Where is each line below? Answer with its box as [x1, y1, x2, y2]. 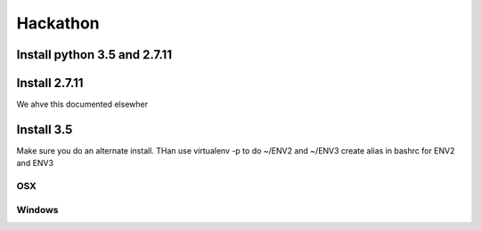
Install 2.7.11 [16, 75, 84, 91]
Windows [16, 203, 59, 216]
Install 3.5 [16, 122, 73, 137]
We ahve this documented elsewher [16, 99, 149, 110]
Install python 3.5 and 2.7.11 [16, 47, 173, 62]
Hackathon [16, 13, 100, 33]
